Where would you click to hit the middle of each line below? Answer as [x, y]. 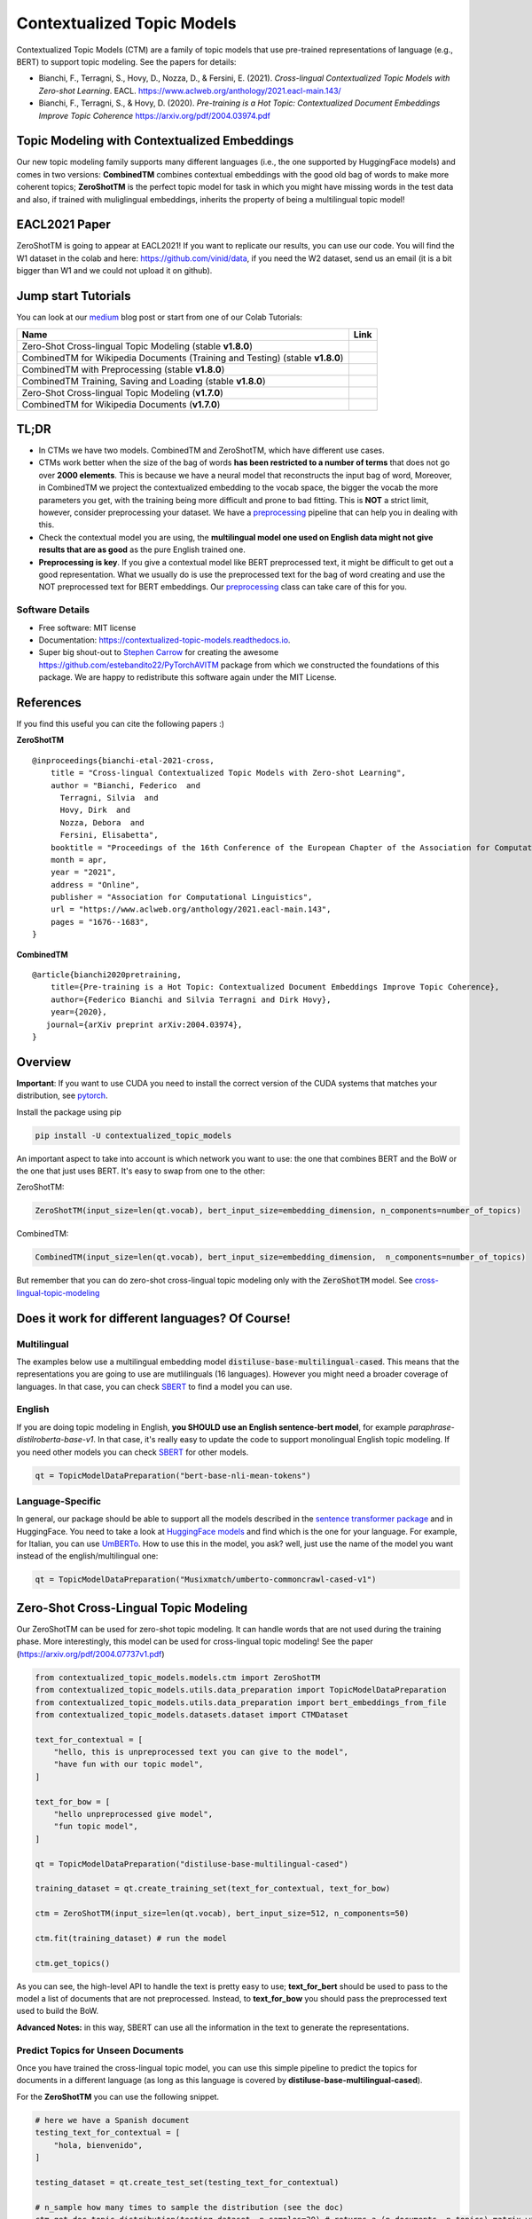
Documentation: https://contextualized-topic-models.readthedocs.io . [164, 640]
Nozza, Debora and [102, 822]
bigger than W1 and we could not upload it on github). [114, 271]
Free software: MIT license [87, 628]
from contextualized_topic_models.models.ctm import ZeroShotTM [178, 1677]
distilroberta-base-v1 [55, 1440]
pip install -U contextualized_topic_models [133, 1135]
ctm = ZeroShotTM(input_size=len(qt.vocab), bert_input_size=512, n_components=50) [222, 1914]
